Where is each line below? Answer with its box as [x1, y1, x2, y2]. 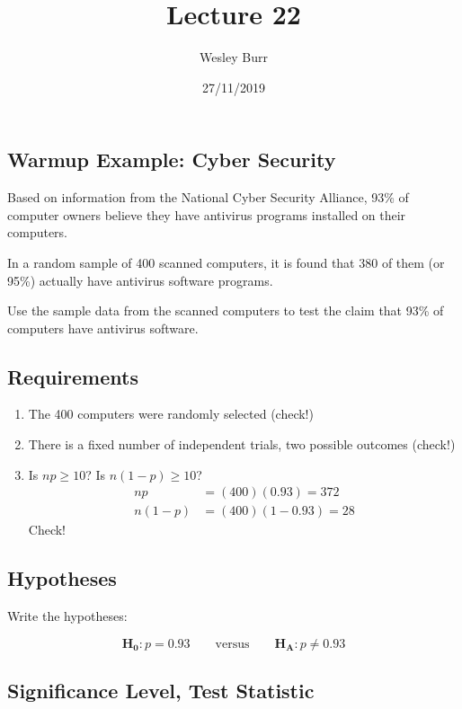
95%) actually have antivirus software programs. [7, 270, 273, 289]
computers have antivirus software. [7, 318, 199, 337]
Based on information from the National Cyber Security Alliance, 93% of [7, 188, 409, 207]
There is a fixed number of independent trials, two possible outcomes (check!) [28, 435, 456, 454]
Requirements [7, 362, 138, 390]
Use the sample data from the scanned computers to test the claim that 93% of [7, 301, 444, 320]
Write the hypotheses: [7, 607, 128, 625]
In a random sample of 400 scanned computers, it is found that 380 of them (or [7, 253, 445, 271]
